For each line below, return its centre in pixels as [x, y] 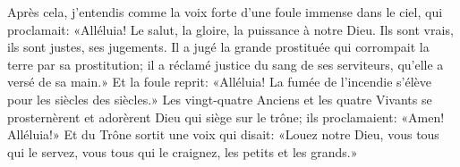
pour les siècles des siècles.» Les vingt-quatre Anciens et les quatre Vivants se [220, 99]
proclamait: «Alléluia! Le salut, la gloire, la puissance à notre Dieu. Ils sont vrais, [230, 29]
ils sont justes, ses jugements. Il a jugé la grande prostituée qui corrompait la [218, 47]
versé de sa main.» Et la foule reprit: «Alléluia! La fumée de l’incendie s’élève [219, 82]
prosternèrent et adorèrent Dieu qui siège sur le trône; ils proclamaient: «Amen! [226, 117]
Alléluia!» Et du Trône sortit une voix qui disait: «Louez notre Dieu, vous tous [223, 134]
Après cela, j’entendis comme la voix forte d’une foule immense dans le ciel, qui [225, 12]
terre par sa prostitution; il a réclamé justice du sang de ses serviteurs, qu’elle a [226, 64]
